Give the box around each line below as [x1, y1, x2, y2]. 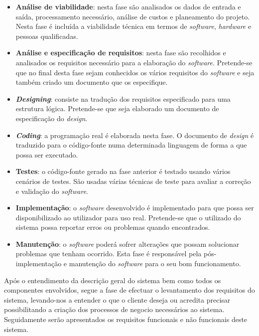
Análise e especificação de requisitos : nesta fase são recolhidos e [15, 47, 226, 58]
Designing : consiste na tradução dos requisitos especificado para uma [15, 93, 231, 104]
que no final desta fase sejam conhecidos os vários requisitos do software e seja [15, 67, 255, 77]
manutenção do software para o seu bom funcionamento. [69, 258, 241, 269]
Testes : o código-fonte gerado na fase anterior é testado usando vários [15, 166, 231, 176]
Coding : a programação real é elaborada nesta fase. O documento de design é [15, 130, 254, 140]
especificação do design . [15, 113, 88, 123]
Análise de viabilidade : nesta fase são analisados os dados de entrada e [15, 1, 241, 11]
